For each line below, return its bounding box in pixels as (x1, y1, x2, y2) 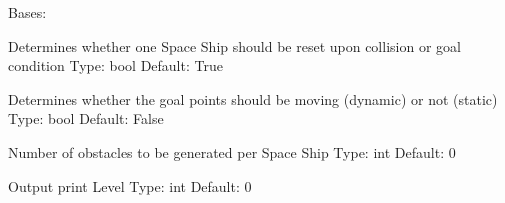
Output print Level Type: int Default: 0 (8, 175, 252, 196)
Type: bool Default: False (8, 108, 164, 129)
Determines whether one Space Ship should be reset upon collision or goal (8, 35, 461, 56)
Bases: (8, 2, 47, 22)
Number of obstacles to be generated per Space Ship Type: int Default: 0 (8, 141, 456, 162)
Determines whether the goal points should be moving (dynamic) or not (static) (8, 88, 498, 109)
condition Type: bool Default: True (8, 55, 223, 76)
